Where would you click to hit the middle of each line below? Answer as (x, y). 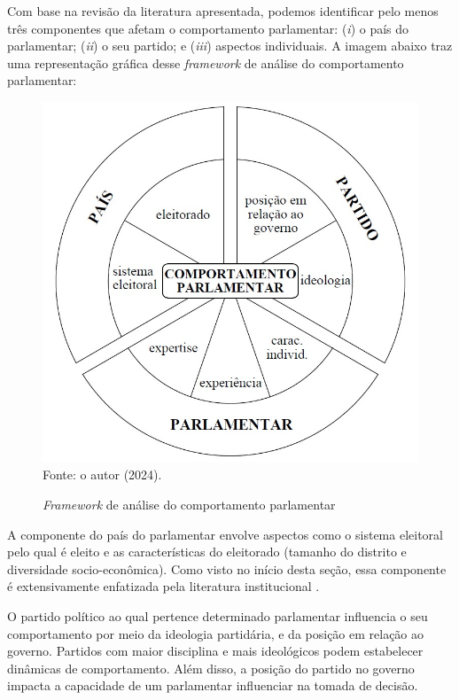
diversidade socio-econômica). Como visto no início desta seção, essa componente (227, 568)
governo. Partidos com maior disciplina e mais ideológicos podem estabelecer (215, 651)
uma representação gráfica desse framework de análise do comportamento (206, 62)
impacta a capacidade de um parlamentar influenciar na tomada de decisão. (213, 685)
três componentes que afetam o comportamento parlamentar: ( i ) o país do (208, 28)
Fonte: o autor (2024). (102, 474)
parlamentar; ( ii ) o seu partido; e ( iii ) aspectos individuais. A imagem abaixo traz (230, 46)
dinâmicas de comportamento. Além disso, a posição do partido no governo (211, 668)
